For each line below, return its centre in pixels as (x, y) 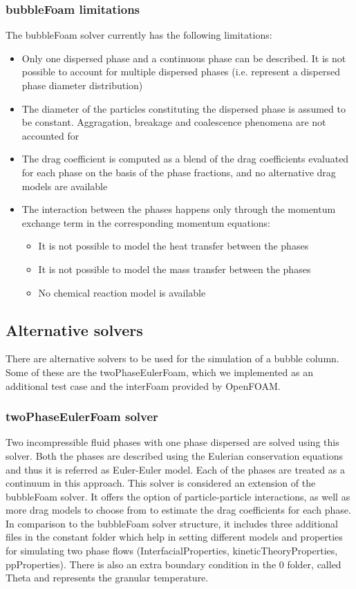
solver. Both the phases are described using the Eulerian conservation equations (175, 455)
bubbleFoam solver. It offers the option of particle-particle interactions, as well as (178, 496)
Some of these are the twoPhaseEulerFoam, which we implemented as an (159, 372)
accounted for (50, 135)
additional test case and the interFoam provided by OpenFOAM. (143, 385)
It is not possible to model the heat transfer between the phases (174, 246)
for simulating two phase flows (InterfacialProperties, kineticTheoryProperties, (172, 551)
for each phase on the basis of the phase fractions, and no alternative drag (179, 172)
